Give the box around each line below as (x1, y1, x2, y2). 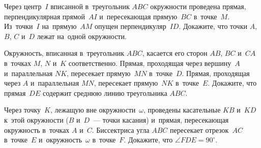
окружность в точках (4, 124, 70, 135)
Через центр (4, 1, 42, 11)
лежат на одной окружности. (37, 30, 127, 41)
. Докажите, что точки (179, 21, 247, 31)
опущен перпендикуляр (95, 21, 166, 31)
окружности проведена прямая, (150, 1, 246, 11)
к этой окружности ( (4, 114, 69, 125)
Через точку (4, 104, 41, 115)
